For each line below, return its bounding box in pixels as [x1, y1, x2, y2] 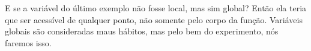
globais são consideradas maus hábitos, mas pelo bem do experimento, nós [5, 25, 279, 37]
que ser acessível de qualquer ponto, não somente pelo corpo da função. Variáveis [5, 13, 303, 26]
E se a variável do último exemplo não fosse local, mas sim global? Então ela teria [5, 2, 307, 14]
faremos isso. [5, 36, 52, 49]
